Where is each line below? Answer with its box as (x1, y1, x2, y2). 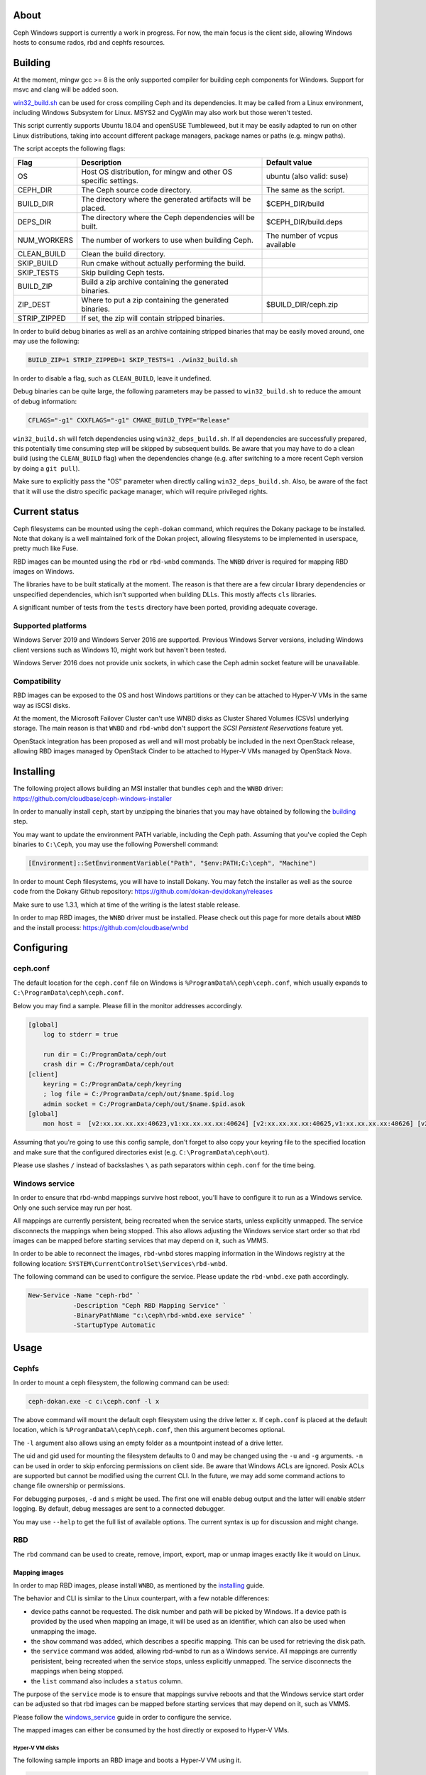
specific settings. (81, 175, 138, 185)
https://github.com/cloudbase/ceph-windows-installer (13, 794, 173, 802)
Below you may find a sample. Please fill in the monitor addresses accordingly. (13, 1001, 243, 1010)
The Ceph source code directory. (81, 185, 192, 195)
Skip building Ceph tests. (81, 267, 165, 277)
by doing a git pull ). (13, 464, 80, 472)
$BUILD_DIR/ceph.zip (266, 299, 339, 309)
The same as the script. (266, 185, 345, 195)
